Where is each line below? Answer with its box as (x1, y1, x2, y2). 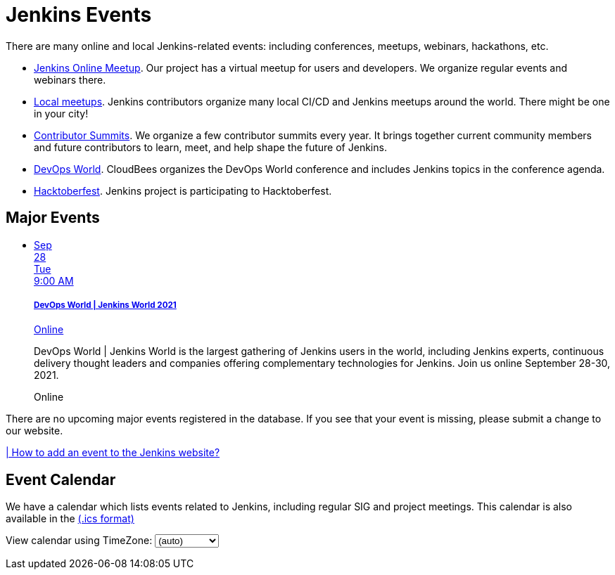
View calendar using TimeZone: (6, 534, 153, 547)
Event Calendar (6, 470, 116, 489)
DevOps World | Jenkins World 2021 (34, 299, 177, 310)
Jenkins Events (6, 3, 152, 27)
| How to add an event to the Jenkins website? (6, 446, 220, 459)
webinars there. (34, 73, 106, 86)
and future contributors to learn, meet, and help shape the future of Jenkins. (34, 141, 387, 153)
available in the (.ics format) (6, 512, 134, 525)
